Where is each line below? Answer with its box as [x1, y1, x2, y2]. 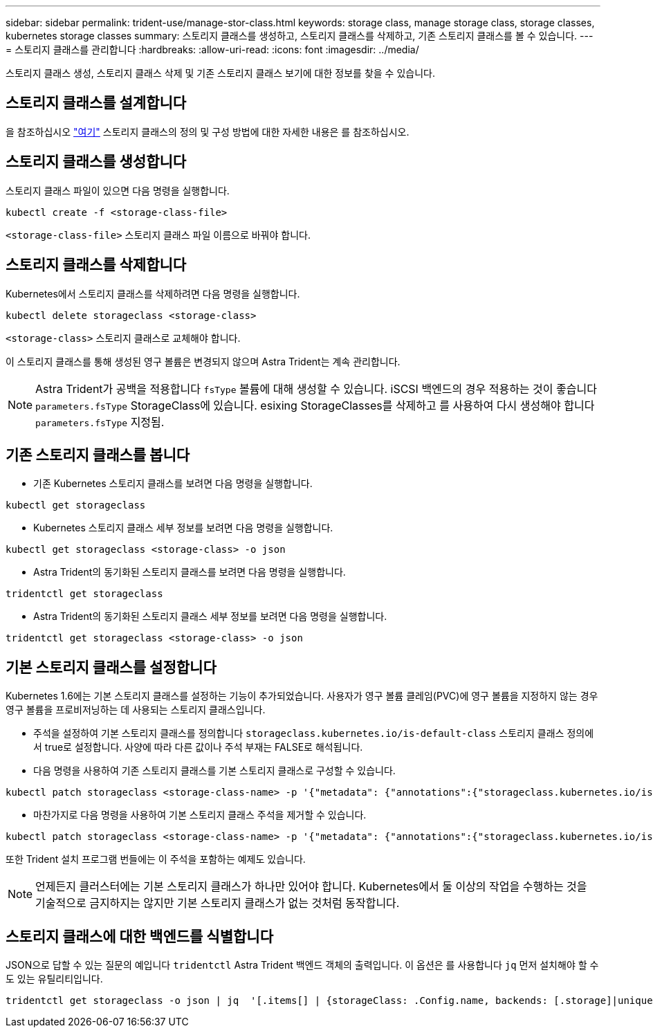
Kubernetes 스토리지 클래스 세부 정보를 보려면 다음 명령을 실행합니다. [33, 522, 333, 534]
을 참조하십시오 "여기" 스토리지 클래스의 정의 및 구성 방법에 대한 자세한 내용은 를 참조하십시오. [6, 125, 410, 138]
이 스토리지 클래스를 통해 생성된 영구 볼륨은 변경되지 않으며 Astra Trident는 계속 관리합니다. [6, 355, 401, 367]
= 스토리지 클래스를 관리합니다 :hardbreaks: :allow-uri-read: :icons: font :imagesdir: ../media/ [6, 44, 419, 55]
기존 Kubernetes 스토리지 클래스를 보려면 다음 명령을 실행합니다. [33, 477, 313, 490]
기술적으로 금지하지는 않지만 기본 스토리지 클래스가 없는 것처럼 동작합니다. [35, 896, 400, 911]
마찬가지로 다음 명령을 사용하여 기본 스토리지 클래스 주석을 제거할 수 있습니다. [33, 809, 367, 821]
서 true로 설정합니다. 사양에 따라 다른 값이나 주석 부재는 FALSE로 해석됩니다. [33, 741, 363, 753]
